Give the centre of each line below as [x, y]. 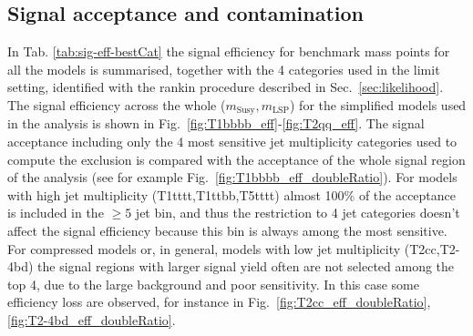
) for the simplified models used [378, 104]
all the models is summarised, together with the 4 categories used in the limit [224, 69]
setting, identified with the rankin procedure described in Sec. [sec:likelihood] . [226, 87]
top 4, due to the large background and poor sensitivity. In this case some [214, 284]
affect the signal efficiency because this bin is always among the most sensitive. [227, 230]
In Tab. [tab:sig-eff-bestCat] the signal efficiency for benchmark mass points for [229, 51]
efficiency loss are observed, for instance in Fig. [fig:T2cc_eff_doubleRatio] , [219, 302]
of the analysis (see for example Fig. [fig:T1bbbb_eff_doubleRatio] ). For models [232, 177]
